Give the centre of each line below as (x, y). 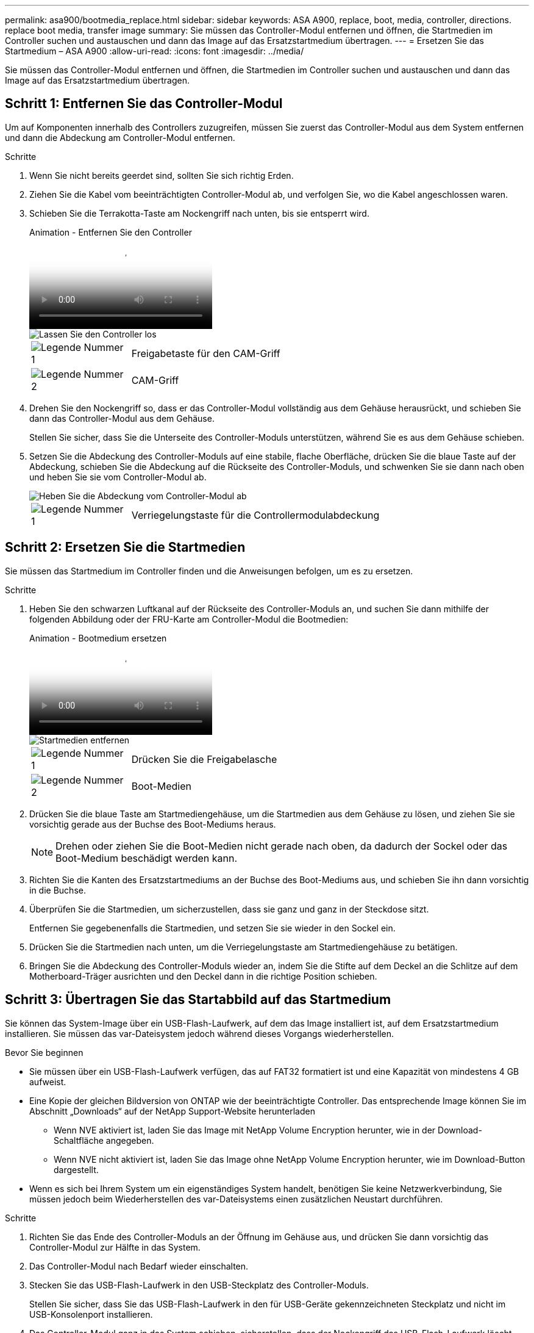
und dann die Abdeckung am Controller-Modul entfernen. (120, 137)
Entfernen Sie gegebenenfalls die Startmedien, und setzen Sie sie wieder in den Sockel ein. (212, 928)
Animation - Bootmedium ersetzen (98, 638)
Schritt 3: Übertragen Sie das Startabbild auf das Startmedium (198, 1000)
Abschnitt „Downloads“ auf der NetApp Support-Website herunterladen (172, 1111)
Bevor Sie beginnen (44, 1052)
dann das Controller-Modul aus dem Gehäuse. (122, 418)
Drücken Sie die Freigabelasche (204, 759)
